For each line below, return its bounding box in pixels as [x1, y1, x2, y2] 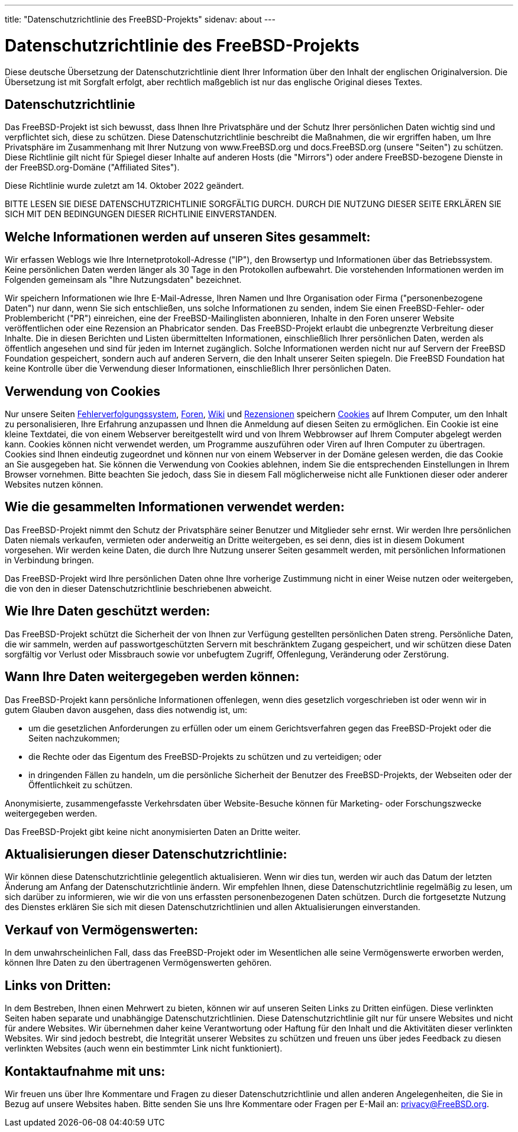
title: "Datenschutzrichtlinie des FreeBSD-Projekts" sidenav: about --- [5, 14, 276, 24]
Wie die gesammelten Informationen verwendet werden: [5, 499, 345, 515]
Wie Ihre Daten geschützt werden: [5, 604, 211, 619]
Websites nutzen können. [5, 479, 103, 490]
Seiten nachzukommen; [28, 733, 120, 743]
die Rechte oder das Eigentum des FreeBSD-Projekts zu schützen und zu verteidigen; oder [28, 751, 382, 762]
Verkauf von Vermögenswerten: [5, 922, 199, 937]
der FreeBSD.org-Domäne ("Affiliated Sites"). [5, 162, 180, 173]
